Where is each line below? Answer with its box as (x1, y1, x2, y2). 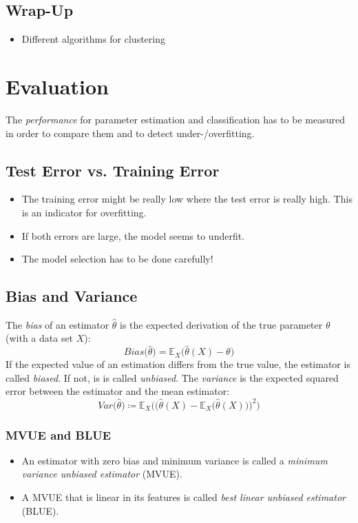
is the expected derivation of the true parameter (120, 317, 323, 331)
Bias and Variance (6, 285, 138, 307)
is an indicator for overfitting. (21, 205, 147, 219)
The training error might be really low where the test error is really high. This (21, 192, 352, 206)
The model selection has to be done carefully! (21, 252, 213, 266)
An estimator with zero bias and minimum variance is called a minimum (21, 453, 328, 467)
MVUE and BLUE (6, 426, 112, 443)
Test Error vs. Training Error (6, 159, 220, 181)
